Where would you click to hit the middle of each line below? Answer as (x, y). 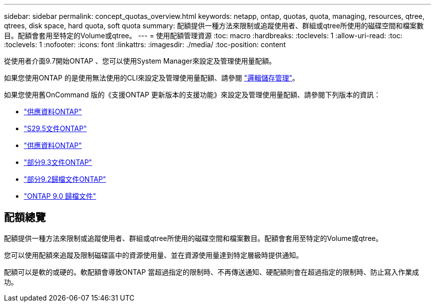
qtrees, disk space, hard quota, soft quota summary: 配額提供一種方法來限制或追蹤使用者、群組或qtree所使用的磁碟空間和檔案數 (214, 26)
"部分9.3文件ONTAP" (58, 162)
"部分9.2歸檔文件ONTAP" (65, 179)
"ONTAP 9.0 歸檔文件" (60, 196)
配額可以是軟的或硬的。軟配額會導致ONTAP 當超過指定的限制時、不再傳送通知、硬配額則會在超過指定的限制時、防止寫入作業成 (212, 272)
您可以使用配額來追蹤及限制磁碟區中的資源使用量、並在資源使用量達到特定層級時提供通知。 (153, 255)
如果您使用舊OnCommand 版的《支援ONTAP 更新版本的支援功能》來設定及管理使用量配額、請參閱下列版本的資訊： (192, 95)
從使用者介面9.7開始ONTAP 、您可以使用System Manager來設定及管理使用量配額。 (140, 61)
